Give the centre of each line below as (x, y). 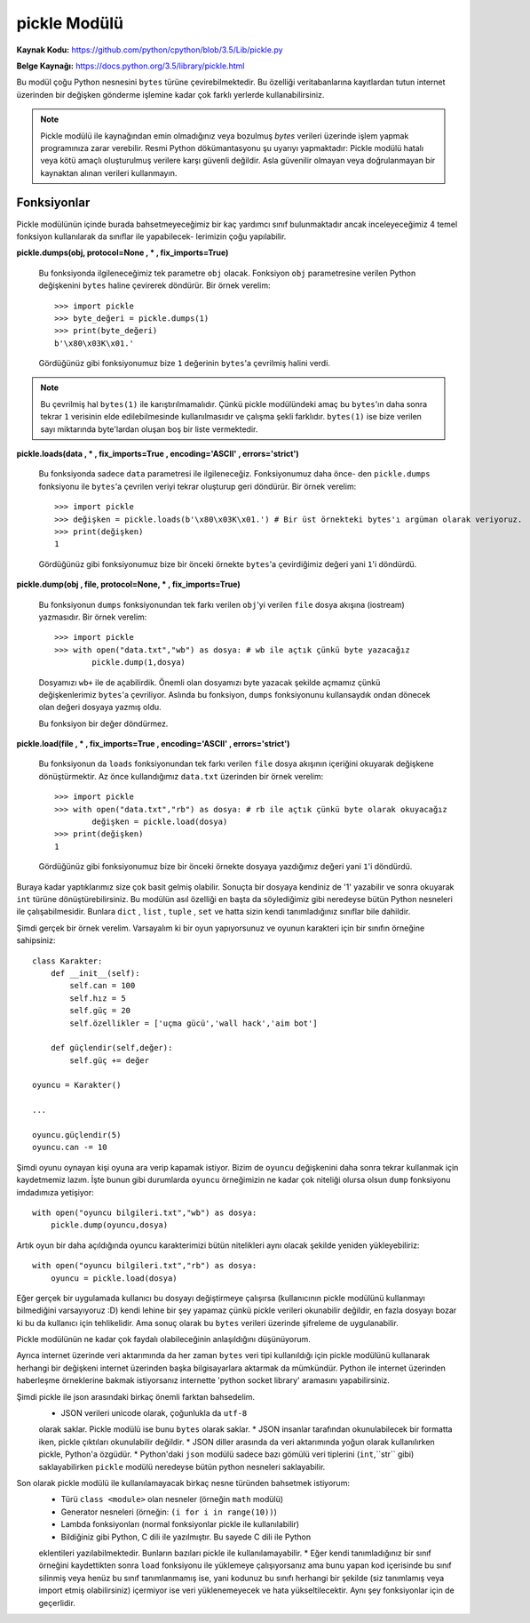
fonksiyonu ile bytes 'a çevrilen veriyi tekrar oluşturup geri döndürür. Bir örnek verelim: (198, 486)
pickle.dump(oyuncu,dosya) (109, 1225)
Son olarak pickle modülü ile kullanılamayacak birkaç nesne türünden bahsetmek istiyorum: (183, 1483)
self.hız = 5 (98, 998)
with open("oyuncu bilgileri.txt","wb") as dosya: (145, 1212)
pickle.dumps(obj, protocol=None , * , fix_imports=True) (123, 252)
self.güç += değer (110, 1060)
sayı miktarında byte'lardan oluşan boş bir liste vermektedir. (149, 429)
